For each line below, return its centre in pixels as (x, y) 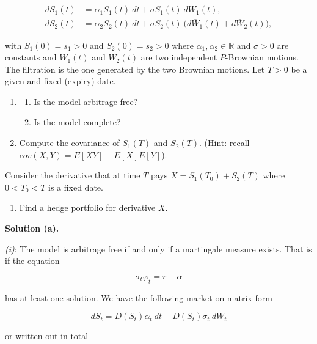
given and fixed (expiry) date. (60, 81)
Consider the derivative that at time (73, 175)
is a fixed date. (76, 187)
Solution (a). (32, 228)
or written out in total (47, 336)
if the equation (32, 261)
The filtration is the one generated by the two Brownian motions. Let (135, 69)
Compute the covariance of (69, 143)
